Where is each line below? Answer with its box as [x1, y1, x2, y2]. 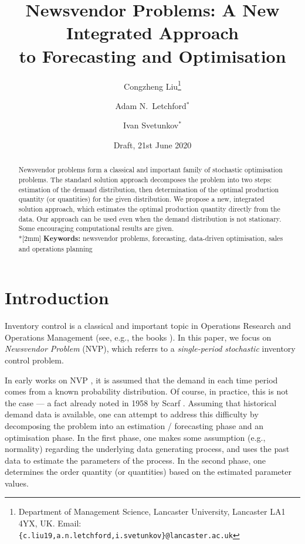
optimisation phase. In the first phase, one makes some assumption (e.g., [5, 431, 266, 443]
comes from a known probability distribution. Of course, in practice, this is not [5, 385, 289, 397]
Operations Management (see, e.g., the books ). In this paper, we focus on [5, 331, 272, 343]
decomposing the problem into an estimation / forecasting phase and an [5, 419, 263, 431]
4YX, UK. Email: [18, 517, 82, 529]
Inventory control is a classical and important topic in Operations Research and [5, 319, 292, 332]
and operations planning [18, 243, 93, 253]
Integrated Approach [66, 21, 239, 45]
